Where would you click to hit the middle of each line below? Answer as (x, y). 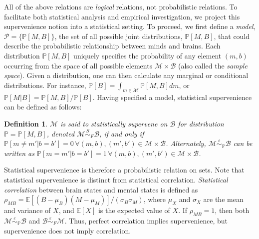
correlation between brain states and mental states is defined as (101, 189)
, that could (232, 36)
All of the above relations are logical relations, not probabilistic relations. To (121, 6)
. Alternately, (186, 143)
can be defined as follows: (43, 107)
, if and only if (122, 133)
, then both (232, 210)
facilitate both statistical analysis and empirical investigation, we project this (122, 16)
